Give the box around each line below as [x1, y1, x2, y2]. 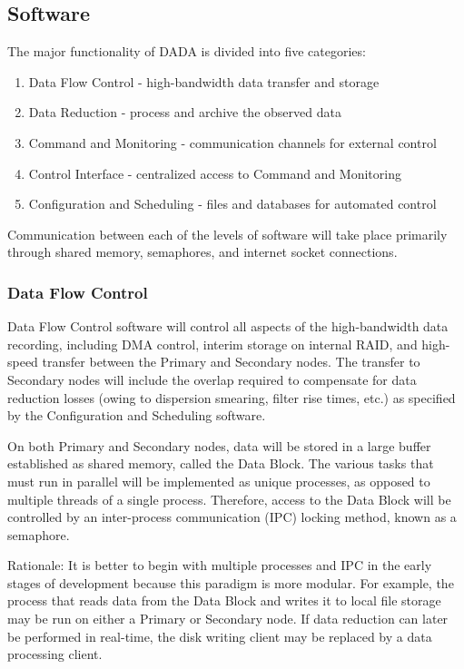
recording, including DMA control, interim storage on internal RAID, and [7, 334, 418, 353]
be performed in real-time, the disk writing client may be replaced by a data [7, 626, 432, 645]
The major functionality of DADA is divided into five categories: [7, 42, 366, 61]
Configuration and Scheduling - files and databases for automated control [28, 194, 437, 213]
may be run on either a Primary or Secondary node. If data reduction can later [7, 609, 449, 628]
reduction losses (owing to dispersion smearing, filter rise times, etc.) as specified [7, 388, 456, 407]
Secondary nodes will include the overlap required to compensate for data [7, 369, 417, 389]
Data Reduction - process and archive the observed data [28, 103, 341, 122]
